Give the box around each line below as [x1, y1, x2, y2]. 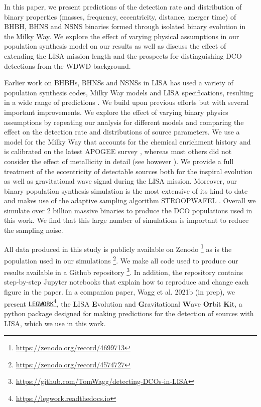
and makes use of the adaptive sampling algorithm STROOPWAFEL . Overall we [4, 195, 256, 206]
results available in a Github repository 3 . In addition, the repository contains [4, 265, 243, 277]
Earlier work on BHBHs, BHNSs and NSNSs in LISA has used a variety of [4, 77, 233, 88]
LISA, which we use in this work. [4, 318, 106, 328]
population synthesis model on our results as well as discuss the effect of [4, 41, 226, 51]
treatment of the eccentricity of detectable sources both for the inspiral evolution [4, 166, 253, 176]
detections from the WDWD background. [4, 60, 131, 71]
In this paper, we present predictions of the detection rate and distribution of [4, 2, 242, 12]
